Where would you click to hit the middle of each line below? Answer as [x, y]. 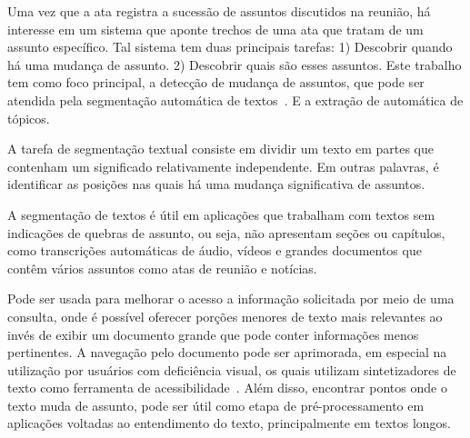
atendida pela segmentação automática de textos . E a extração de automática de [235, 100]
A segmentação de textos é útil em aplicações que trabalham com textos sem [221, 214]
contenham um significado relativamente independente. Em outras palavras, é [223, 166]
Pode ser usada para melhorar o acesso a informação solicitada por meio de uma [231, 299]
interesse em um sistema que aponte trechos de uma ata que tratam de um [215, 29]
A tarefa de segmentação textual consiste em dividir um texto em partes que [220, 149]
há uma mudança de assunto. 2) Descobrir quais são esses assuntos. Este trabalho [235, 64]
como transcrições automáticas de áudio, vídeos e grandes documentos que [215, 250]
